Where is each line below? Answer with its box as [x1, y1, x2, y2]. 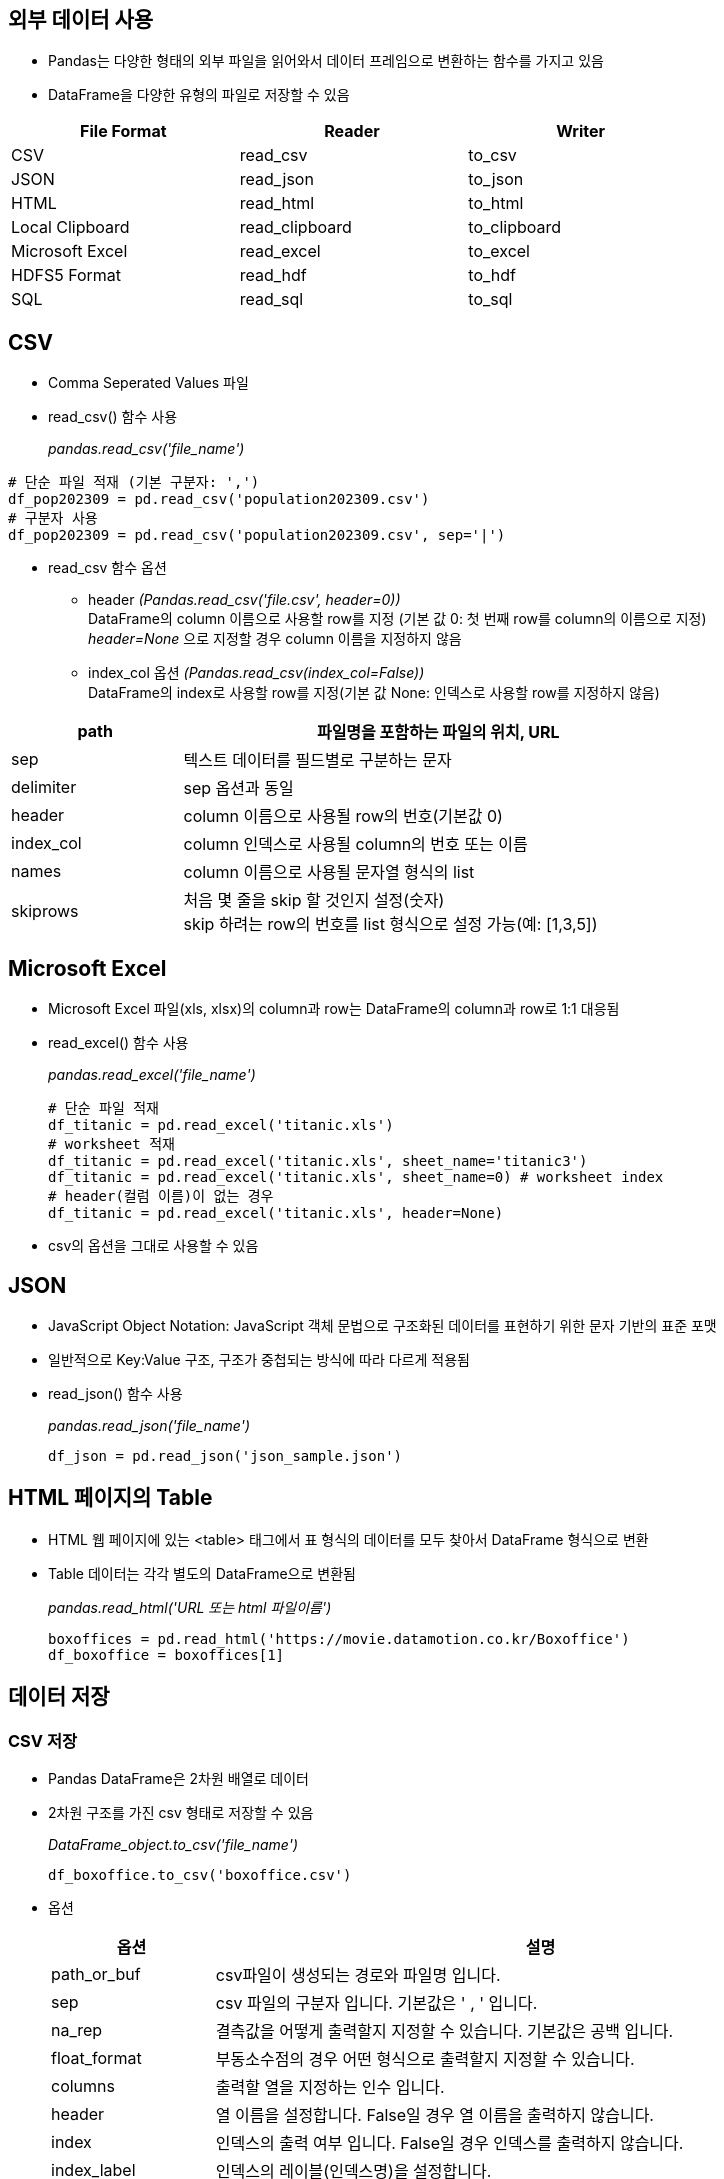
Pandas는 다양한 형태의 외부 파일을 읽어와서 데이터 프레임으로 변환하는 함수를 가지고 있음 [48, 52, 604, 70]
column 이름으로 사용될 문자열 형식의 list [183, 862, 475, 883]
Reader [324, 121, 380, 142]
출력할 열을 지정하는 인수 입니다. [215, 2077, 445, 2098]
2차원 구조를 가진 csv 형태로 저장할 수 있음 [48, 1804, 314, 1822]
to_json [468, 169, 524, 190]
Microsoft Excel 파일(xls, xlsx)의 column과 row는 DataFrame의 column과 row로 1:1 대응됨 [48, 1000, 620, 1018]
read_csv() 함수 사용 [48, 408, 178, 426]
